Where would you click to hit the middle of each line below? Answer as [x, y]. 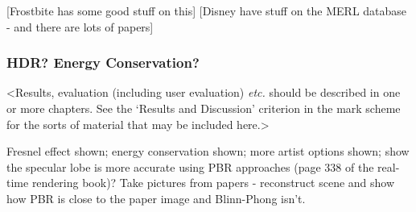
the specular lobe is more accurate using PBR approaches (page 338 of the [190, 166]
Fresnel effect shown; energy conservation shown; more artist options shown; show [208, 151]
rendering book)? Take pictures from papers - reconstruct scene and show [213, 183]
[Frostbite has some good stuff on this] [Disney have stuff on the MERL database [207, 10]
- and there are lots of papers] [80, 26]
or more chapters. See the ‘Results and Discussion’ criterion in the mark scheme [204, 108]
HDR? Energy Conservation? [103, 62]
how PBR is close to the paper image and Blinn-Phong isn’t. [156, 198]
